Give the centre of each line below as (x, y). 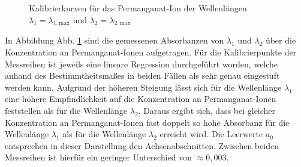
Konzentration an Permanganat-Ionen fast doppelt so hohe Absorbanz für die (147, 122)
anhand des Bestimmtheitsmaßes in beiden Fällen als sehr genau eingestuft (142, 75)
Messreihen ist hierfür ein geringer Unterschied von (99, 157)
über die (281, 40)
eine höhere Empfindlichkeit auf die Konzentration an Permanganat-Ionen (141, 99)
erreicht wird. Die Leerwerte (211, 134)
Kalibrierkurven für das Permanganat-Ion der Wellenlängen (138, 8)
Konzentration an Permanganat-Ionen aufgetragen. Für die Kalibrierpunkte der (151, 52)
